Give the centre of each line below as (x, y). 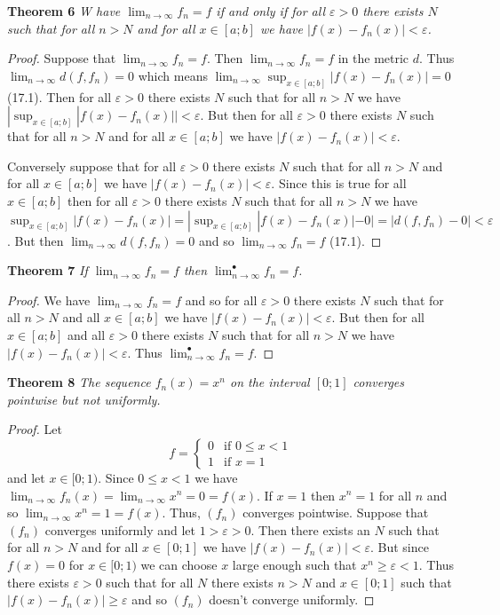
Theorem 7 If (48, 270)
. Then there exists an (310, 529)
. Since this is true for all (339, 183)
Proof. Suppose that (62, 58)
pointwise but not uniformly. (84, 399)
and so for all (221, 300)
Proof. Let (35, 429)
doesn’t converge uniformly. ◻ (292, 599)
